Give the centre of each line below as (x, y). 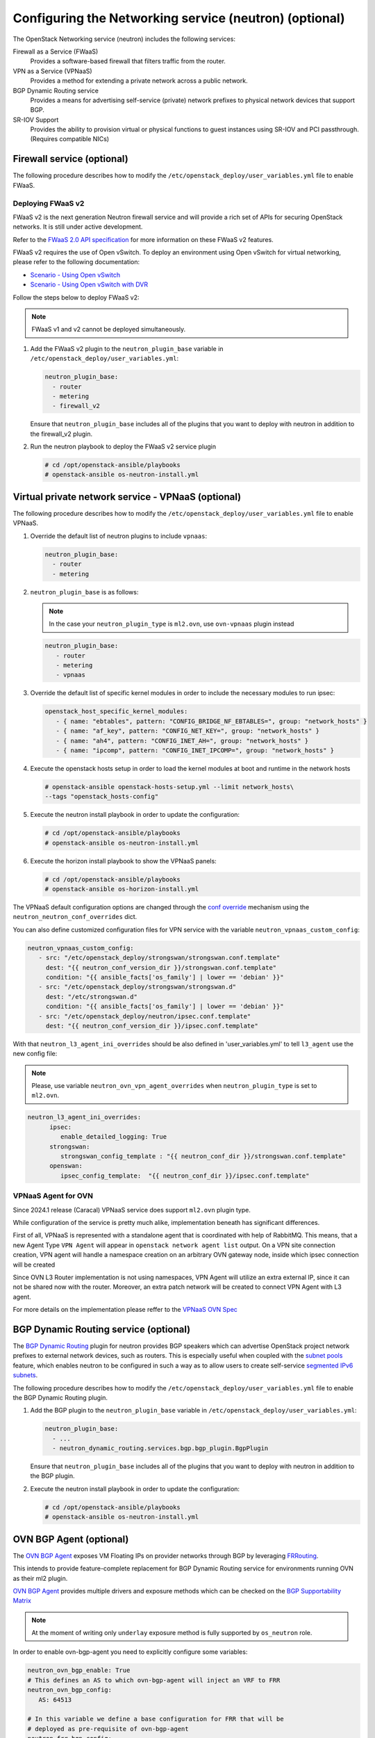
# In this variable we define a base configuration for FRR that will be (156, 1719)
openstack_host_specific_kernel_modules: (116, 712)
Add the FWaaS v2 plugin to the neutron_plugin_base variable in (127, 348)
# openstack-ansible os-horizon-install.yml (122, 889)
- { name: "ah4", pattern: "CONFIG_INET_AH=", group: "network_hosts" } (182, 741)
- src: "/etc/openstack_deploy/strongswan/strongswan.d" (137, 987)
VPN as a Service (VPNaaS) (53, 71)
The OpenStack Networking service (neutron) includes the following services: (124, 39)
